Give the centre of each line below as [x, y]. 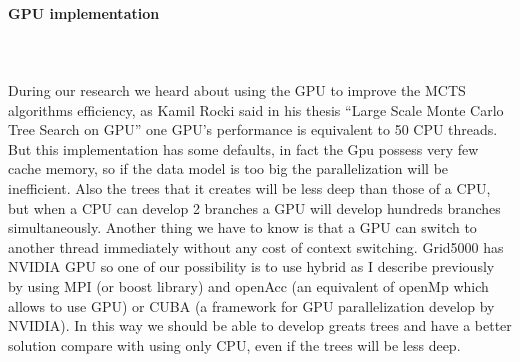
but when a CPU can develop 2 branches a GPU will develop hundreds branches [254, 207]
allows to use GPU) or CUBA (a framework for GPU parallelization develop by [251, 305]
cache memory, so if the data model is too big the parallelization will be [228, 168]
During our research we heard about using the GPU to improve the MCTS [237, 89]
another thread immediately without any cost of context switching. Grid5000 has [256, 246]
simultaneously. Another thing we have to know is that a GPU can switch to [242, 227]
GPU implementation [84, 12]
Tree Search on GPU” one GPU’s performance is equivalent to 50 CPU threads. [253, 129]
